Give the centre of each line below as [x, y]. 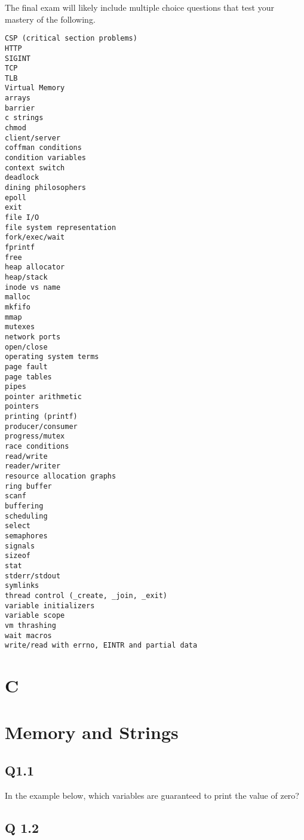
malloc [18, 297]
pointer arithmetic [43, 396]
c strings [24, 118]
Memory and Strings [92, 732]
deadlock [22, 178]
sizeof [18, 556]
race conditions [37, 447]
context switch [35, 168]
